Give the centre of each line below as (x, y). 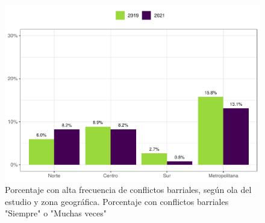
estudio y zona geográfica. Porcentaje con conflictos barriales (117, 201)
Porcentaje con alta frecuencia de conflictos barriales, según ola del (128, 190)
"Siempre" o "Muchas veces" (56, 213)
